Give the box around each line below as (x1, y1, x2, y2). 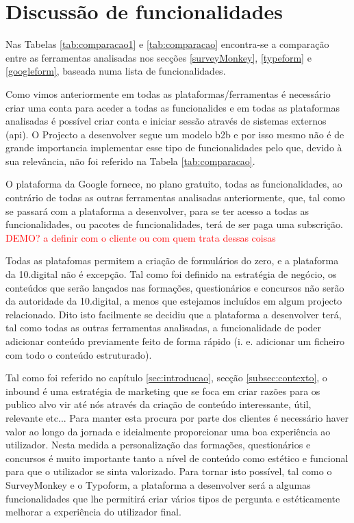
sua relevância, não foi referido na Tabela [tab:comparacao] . (5, 153, 255, 168)
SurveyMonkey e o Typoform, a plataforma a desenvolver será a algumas (5, 477, 311, 492)
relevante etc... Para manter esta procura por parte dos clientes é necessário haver (5, 410, 349, 424)
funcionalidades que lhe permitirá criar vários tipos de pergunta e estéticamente (5, 491, 340, 505)
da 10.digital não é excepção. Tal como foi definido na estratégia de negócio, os (5, 267, 337, 281)
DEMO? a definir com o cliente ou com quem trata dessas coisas (5, 230, 276, 244)
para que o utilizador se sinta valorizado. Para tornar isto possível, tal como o (5, 464, 332, 479)
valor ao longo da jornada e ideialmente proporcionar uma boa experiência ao (5, 424, 331, 438)
